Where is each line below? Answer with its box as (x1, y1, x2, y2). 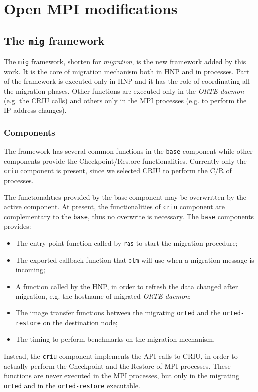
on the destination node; (43, 317, 118, 327)
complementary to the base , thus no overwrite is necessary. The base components (4, 211, 254, 221)
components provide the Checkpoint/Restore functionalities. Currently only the (4, 155, 247, 166)
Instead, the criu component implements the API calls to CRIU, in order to (4, 351, 238, 361)
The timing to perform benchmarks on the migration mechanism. (15, 334, 215, 344)
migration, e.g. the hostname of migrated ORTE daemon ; (15, 291, 191, 301)
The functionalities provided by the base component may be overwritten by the (4, 192, 246, 202)
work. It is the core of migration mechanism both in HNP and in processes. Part (4, 66, 250, 76)
